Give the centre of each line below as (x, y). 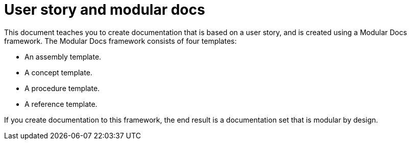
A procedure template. (62, 88)
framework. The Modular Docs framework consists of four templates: (120, 41)
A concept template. (58, 72)
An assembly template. (63, 56)
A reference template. (61, 104)
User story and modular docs (105, 10)
